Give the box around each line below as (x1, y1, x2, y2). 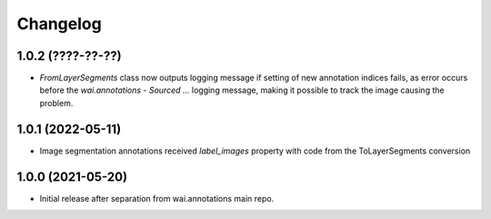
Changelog (16, 14, 102, 34)
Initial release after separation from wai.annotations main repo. (39, 193, 275, 204)
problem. (39, 97, 74, 108)
